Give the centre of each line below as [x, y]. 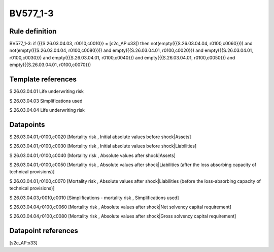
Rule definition [33, 31]
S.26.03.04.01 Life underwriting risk [46, 91]
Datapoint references [44, 231]
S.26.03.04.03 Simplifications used [46, 101]
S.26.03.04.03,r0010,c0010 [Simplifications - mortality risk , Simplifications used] [94, 198]
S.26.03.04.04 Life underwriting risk [47, 110]
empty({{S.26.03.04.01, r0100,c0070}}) [50, 65]
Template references [43, 80]
